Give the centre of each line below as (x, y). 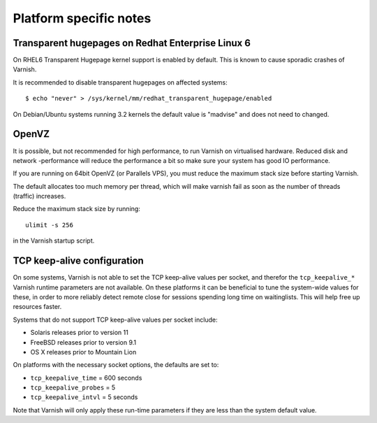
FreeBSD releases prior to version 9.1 (83, 342)
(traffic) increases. (39, 196)
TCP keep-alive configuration (79, 261)
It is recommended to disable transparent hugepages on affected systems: (120, 82)
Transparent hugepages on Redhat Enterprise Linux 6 (132, 43)
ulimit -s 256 (49, 225)
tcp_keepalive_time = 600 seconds (86, 378)
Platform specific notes (82, 18)
